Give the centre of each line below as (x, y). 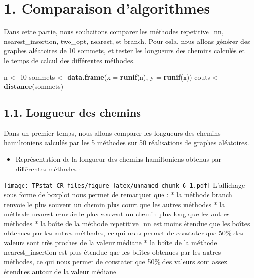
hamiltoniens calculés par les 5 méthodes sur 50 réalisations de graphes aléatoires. (127, 142)
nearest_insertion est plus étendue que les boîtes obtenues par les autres (113, 252)
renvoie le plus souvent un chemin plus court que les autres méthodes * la (115, 204)
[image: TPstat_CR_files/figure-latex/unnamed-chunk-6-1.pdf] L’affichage (125, 185)
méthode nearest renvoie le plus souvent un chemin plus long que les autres (117, 214)
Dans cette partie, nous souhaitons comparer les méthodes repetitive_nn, (114, 32)
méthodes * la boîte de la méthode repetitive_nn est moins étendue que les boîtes (127, 223)
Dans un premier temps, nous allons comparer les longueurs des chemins (112, 133)
